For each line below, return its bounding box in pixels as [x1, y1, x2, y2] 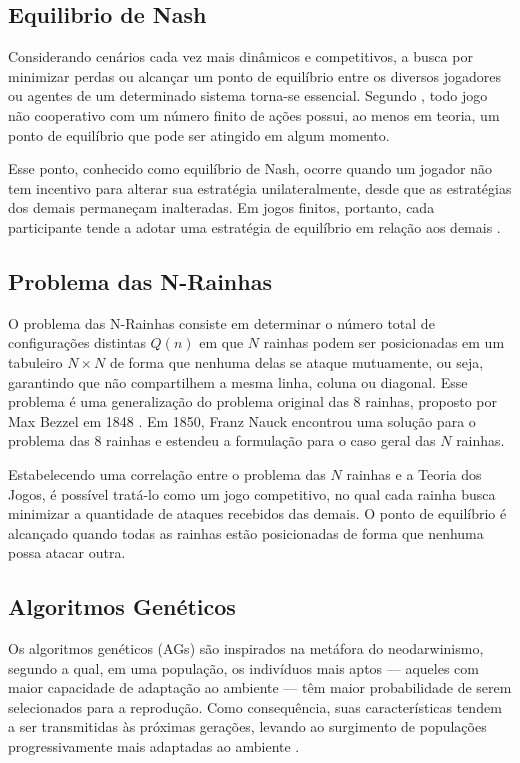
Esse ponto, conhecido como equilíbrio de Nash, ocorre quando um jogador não [8, 158, 492, 179]
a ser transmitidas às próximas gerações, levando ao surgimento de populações [8, 716, 487, 737]
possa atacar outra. [8, 542, 126, 563]
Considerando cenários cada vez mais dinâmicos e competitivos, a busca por [8, 46, 473, 67]
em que [199, 332, 244, 353]
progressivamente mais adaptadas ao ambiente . [8, 736, 300, 757]
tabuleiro [8, 351, 63, 372]
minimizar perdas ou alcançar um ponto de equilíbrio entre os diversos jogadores [8, 65, 501, 86]
